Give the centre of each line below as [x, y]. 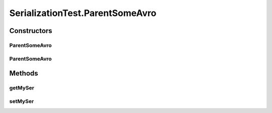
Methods [24, 73]
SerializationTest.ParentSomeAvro [83, 13]
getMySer [22, 88]
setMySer [22, 101]
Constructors [31, 31]
